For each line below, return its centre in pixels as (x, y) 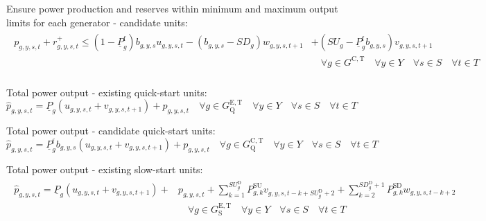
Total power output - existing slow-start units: (105, 169)
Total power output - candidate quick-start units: (111, 131)
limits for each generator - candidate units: (97, 22)
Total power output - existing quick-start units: (107, 92)
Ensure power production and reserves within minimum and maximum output (172, 8)
